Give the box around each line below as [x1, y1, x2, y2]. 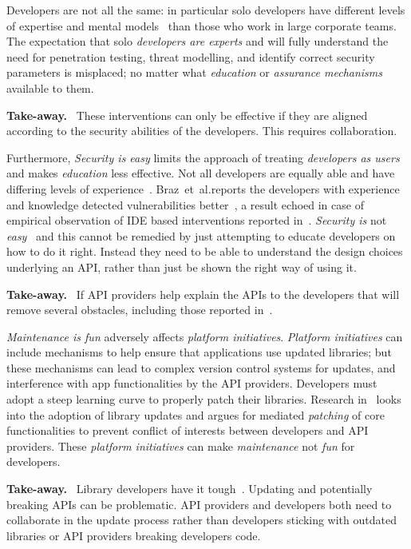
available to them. [6, 79, 94, 96]
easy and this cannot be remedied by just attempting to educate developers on [6, 227, 396, 244]
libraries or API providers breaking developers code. [6, 527, 261, 543]
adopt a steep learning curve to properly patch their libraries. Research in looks [6, 391, 401, 408]
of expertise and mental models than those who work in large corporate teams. [6, 17, 397, 34]
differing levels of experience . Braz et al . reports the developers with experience [6, 180, 400, 197]
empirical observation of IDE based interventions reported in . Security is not [6, 212, 387, 229]
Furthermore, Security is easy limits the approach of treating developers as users [6, 149, 400, 165]
